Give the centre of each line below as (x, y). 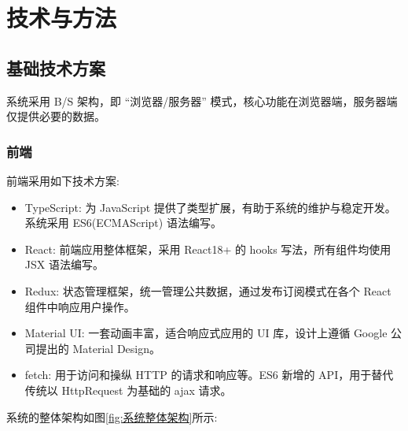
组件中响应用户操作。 (80, 306)
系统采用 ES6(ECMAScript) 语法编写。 (123, 223)
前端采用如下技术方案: (63, 180)
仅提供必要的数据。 (56, 116)
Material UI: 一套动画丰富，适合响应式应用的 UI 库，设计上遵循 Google (206, 333)
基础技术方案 (56, 67)
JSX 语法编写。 (64, 264)
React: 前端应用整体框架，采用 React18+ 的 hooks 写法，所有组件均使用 (208, 249)
